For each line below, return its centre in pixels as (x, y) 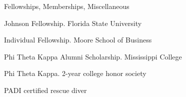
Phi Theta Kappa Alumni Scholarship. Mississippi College (93, 56)
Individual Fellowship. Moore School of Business (78, 40)
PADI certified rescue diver (45, 90)
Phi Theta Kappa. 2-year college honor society (75, 73)
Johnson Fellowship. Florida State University (73, 23)
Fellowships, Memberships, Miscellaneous (67, 6)
